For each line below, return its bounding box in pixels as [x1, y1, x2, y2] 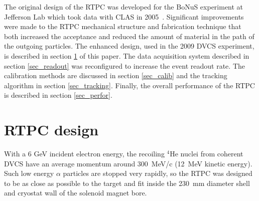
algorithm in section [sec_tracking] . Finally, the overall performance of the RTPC [4, 80, 255, 90]
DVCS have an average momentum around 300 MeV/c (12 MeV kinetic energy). [4, 158, 252, 168]
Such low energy [4, 168, 54, 178]
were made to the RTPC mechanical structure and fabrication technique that [4, 21, 241, 32]
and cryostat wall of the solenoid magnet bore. [4, 187, 147, 198]
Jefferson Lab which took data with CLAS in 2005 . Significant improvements [4, 11, 244, 22]
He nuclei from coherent [170, 148, 243, 159]
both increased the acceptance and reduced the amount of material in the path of [4, 31, 254, 41]
